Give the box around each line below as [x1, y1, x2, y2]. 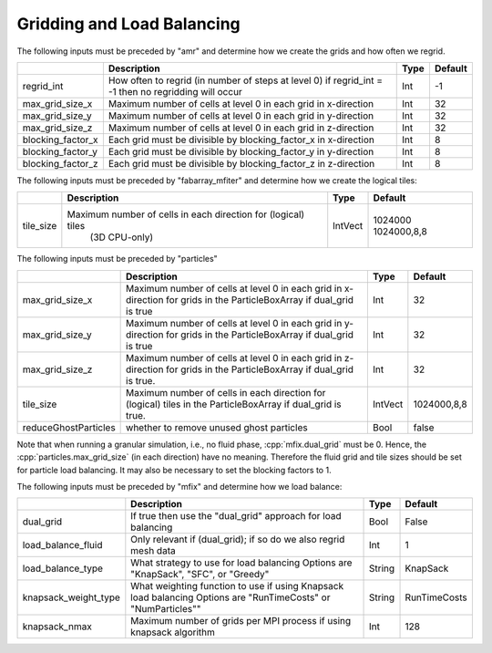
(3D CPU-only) [89, 231, 154, 244]
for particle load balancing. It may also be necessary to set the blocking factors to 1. [16, 464, 332, 475]
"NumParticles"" [130, 603, 201, 616]
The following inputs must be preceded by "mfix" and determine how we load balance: [16, 481, 343, 492]
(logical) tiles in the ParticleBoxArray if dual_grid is [126, 398, 342, 410]
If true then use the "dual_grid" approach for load [130, 510, 342, 523]
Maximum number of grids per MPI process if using [130, 615, 352, 627]
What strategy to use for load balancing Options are [130, 556, 353, 569]
